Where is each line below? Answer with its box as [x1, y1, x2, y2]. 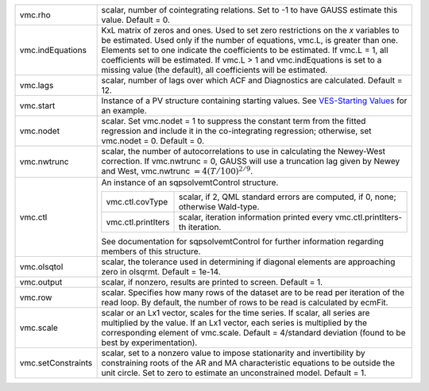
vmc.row [19, 292, 52, 303]
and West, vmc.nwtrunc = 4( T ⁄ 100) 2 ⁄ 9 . [101, 164, 253, 176]
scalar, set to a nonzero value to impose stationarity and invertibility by [101, 347, 365, 358]
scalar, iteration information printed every [179, 212, 334, 223]
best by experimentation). [101, 337, 198, 348]
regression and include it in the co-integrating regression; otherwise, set [101, 125, 372, 136]
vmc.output [19, 277, 63, 288]
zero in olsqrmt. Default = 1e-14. [101, 266, 222, 278]
